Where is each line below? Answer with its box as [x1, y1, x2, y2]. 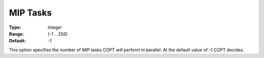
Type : [9, 24, 22, 30]
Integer [47, 24, 62, 30]
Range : [9, 31, 24, 37]
